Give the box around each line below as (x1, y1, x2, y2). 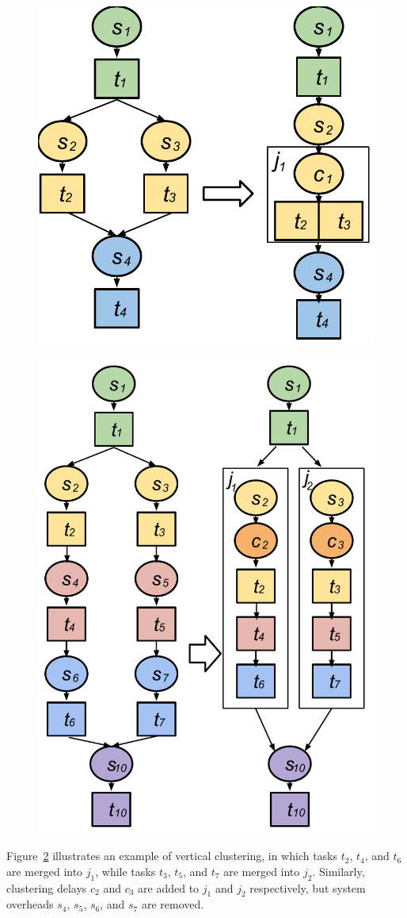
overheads (6, 896, 54, 912)
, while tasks (95, 862, 156, 879)
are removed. (141, 896, 204, 912)
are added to (138, 879, 200, 896)
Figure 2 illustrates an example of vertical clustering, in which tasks (6, 847, 338, 864)
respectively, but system (249, 879, 366, 896)
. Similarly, (312, 862, 365, 879)
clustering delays (6, 879, 87, 896)
